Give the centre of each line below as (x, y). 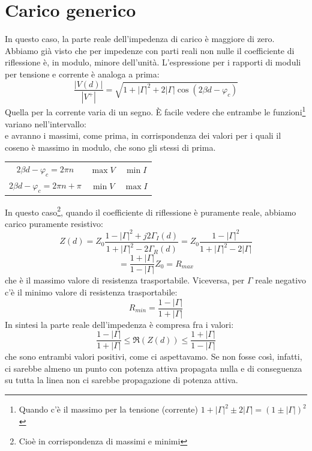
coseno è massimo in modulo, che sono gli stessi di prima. (110, 147)
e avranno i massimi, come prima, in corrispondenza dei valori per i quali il (143, 135)
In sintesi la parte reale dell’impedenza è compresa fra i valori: (119, 324)
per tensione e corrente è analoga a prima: (82, 74)
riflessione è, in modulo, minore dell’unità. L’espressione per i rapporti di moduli (153, 62)
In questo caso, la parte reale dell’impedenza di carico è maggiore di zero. (140, 39)
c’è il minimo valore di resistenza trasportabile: (91, 292)
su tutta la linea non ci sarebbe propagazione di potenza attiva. (121, 380)
